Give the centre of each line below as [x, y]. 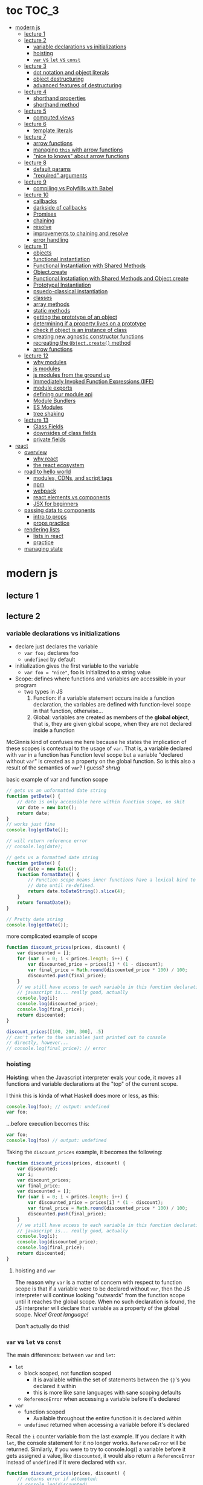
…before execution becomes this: [48, 1124]
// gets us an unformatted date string [56, 791]
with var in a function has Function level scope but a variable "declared [95, 755]
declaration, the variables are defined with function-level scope [112, 705]
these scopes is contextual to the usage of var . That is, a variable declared [99, 748]
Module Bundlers [54, 400]
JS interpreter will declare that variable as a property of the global [97, 1308]
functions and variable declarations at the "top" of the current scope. [92, 1084]
